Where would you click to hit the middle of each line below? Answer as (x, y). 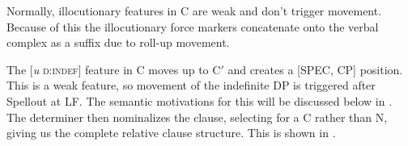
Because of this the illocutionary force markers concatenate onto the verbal (193, 26)
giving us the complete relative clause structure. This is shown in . (171, 133)
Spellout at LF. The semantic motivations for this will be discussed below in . (200, 100)
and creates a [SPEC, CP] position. (315, 69)
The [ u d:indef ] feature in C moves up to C (114, 69)
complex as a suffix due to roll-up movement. (118, 42)
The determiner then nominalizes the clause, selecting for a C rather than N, (197, 117)
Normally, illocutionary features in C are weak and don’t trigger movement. (194, 10)
